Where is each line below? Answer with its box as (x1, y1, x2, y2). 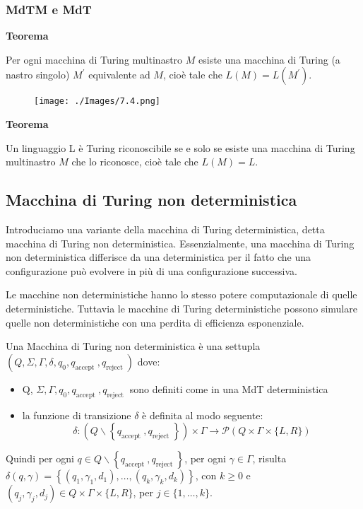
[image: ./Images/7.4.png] (34, 96, 160, 107)
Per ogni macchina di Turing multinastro (6, 52, 183, 66)
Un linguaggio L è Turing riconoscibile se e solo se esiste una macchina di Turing (6, 140, 355, 155)
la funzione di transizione (22, 407, 131, 422)
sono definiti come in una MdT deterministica (129, 381, 328, 396)
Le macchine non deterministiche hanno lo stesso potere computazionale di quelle (6, 287, 357, 302)
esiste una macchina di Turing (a (198, 52, 340, 66)
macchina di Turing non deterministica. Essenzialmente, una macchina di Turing (6, 235, 355, 250)
